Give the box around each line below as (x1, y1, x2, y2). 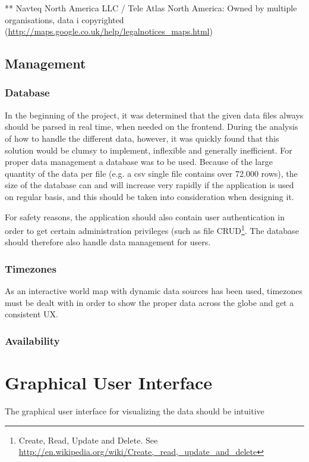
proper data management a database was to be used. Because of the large (5, 155, 273, 168)
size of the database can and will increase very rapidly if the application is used (5, 179, 294, 191)
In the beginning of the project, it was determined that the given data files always (5, 108, 304, 121)
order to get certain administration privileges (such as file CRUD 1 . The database (5, 223, 299, 236)
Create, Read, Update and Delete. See (18, 433, 158, 446)
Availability (5, 333, 60, 348)
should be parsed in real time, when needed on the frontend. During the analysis (5, 120, 298, 133)
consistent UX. (5, 308, 58, 320)
